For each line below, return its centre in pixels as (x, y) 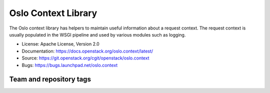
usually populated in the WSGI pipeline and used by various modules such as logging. (97, 34)
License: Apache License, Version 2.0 (60, 44)
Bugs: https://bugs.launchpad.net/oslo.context (70, 65)
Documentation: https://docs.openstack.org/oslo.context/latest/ (87, 51)
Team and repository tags (50, 79)
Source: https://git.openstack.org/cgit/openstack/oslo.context (85, 58)
